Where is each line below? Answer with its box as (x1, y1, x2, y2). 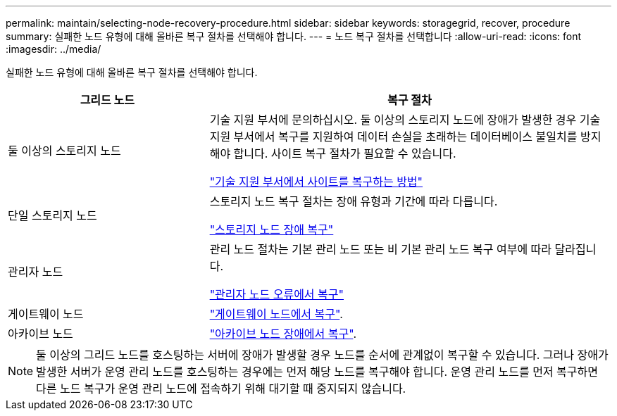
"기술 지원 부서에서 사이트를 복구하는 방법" (209, 175, 423, 189)
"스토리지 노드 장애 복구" (209, 222, 334, 237)
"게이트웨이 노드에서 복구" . (209, 307, 343, 321)
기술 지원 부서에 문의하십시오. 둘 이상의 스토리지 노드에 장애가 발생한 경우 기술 (209, 113, 601, 127)
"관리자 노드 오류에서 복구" (209, 287, 344, 301)
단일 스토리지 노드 (8, 208, 97, 222)
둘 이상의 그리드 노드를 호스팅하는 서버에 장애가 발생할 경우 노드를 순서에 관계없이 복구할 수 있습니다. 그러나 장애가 (36, 348, 609, 362)
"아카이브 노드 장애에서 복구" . (209, 327, 356, 341)
